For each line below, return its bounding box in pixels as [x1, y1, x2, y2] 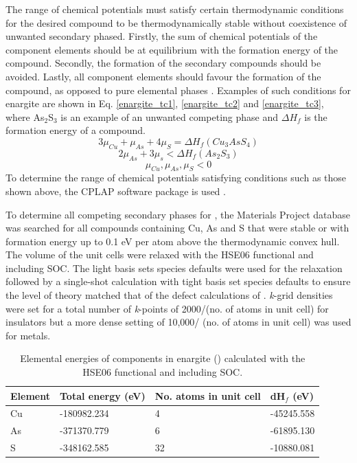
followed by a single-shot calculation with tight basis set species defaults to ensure [5, 274, 351, 289]
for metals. [5, 328, 51, 342]
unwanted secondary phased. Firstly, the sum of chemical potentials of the [5, 29, 318, 43]
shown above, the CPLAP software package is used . [5, 183, 226, 198]
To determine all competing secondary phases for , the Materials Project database [5, 207, 351, 221]
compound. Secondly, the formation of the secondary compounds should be [5, 56, 321, 70]
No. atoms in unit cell [154, 388, 261, 403]
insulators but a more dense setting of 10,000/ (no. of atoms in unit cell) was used [5, 315, 352, 329]
